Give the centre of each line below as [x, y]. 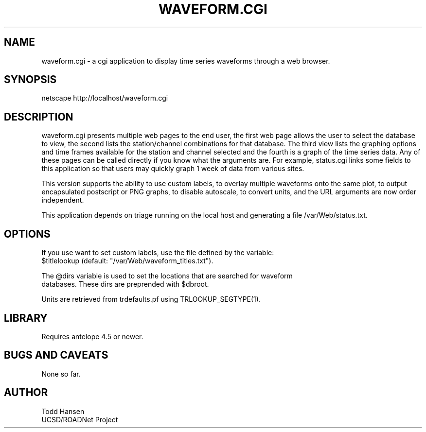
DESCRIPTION [39, 117]
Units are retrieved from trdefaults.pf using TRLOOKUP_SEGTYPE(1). [151, 299]
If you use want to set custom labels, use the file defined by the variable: [158, 253]
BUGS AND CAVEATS [56, 355]
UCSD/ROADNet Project [80, 419]
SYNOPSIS [30, 80]
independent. [63, 200]
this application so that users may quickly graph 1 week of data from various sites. [173, 169]
